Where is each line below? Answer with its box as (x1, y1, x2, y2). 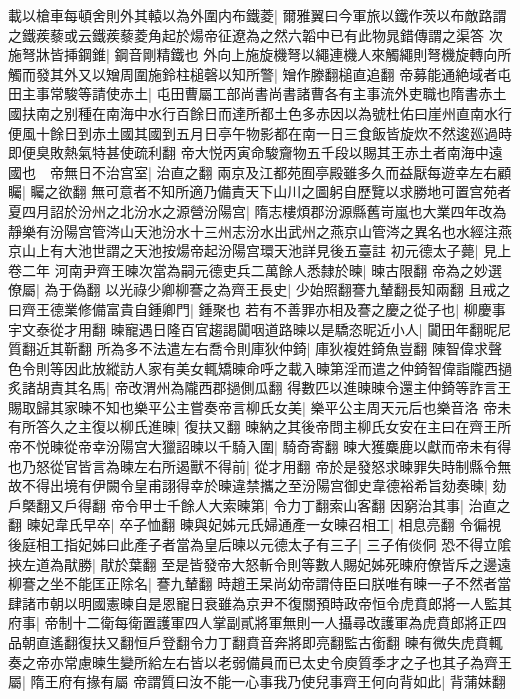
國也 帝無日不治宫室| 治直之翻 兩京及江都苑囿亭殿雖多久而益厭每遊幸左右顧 (8, 161, 512, 182)
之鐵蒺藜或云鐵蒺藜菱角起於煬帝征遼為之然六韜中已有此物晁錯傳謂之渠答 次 (8, 24, 503, 45)
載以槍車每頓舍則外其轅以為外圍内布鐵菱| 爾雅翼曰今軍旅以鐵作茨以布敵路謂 (8, 5, 507, 25)
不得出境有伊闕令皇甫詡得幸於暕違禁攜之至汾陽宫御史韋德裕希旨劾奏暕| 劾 (21, 475, 507, 496)
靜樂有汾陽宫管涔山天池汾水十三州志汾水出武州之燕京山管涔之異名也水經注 (8, 220, 498, 241)
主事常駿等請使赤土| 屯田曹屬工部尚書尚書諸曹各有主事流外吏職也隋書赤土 (21, 83, 507, 104)
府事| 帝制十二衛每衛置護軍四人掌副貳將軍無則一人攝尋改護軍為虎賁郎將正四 (8, 612, 507, 633)
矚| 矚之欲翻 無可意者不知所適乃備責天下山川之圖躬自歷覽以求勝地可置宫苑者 (8, 181, 512, 202)
